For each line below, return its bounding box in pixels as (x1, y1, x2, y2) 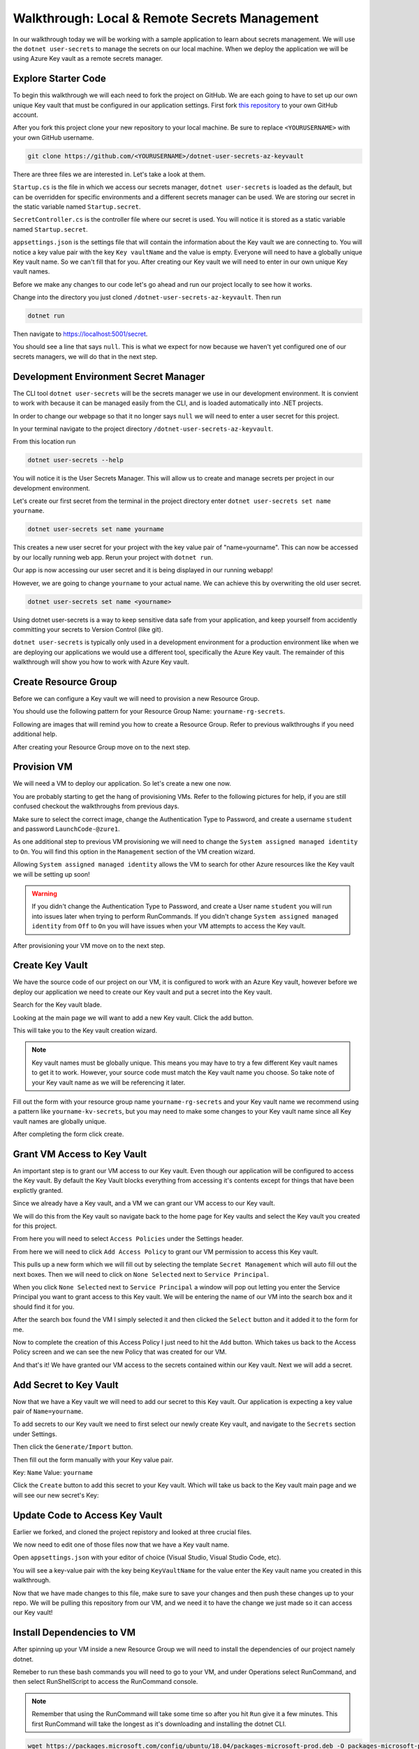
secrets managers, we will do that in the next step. (13, 352, 158, 360)
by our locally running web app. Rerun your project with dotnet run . (13, 553, 213, 561)
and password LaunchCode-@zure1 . (13, 825, 120, 833)
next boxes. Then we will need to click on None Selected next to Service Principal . (13, 1270, 269, 1278)
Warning (31, 889, 57, 898)
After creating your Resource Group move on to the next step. (13, 742, 191, 751)
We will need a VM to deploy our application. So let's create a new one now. (13, 779, 232, 788)
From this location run (13, 437, 76, 446)
